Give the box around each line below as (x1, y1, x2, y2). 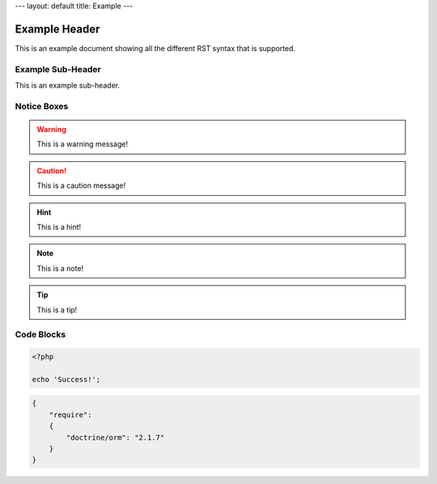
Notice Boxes (15, 100, 69, 112)
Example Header (15, 22, 100, 36)
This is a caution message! (36, 180, 126, 190)
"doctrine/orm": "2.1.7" (66, 433, 165, 442)
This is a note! (36, 263, 84, 273)
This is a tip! (36, 304, 78, 315)
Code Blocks (15, 329, 66, 340)
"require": (49, 410, 92, 419)
